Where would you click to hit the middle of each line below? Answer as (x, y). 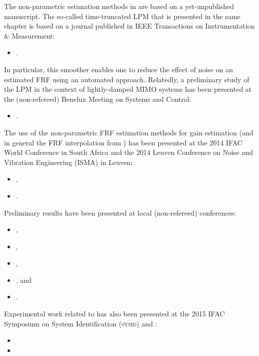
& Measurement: (30, 35)
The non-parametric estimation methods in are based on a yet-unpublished (119, 6)
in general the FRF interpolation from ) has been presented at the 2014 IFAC (123, 142)
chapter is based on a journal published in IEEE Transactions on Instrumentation (129, 26)
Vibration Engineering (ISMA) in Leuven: (68, 162)
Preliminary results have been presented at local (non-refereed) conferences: (120, 212)
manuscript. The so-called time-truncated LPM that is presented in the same (122, 16)
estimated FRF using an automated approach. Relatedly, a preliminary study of (127, 79)
